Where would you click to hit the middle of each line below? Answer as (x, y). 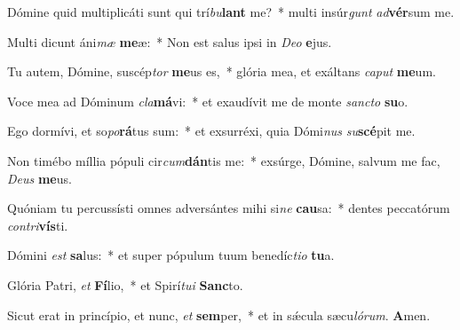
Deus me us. (40, 178)
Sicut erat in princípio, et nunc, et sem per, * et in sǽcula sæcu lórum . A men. (219, 314)
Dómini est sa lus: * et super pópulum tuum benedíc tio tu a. (171, 255)
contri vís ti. (38, 225)
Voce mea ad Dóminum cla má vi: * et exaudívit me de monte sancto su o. (208, 101)
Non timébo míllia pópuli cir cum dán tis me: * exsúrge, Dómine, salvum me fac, (224, 160)
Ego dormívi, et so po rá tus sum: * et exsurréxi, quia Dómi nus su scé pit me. (211, 131)
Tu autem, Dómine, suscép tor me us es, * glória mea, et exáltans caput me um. (222, 71)
